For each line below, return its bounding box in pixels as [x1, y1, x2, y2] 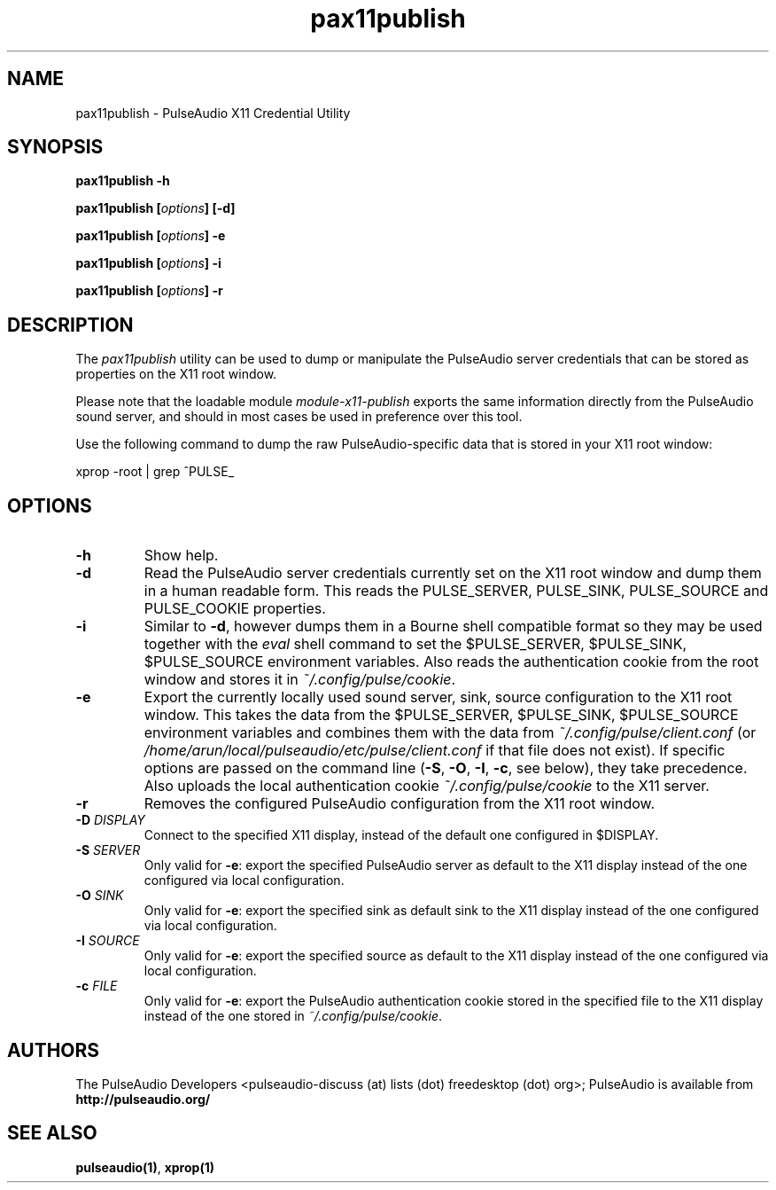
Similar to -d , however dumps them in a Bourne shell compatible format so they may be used [144, 617, 763, 636]
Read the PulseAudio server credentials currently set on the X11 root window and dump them [144, 564, 762, 583]
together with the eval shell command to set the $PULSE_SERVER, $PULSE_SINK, [144, 635, 687, 654]
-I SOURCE [75, 933, 140, 949]
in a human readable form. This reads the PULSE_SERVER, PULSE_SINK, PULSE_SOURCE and [144, 582, 769, 600]
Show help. [144, 546, 219, 565]
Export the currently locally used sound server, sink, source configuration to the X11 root [144, 688, 733, 707]
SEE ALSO [7, 1122, 97, 1145]
